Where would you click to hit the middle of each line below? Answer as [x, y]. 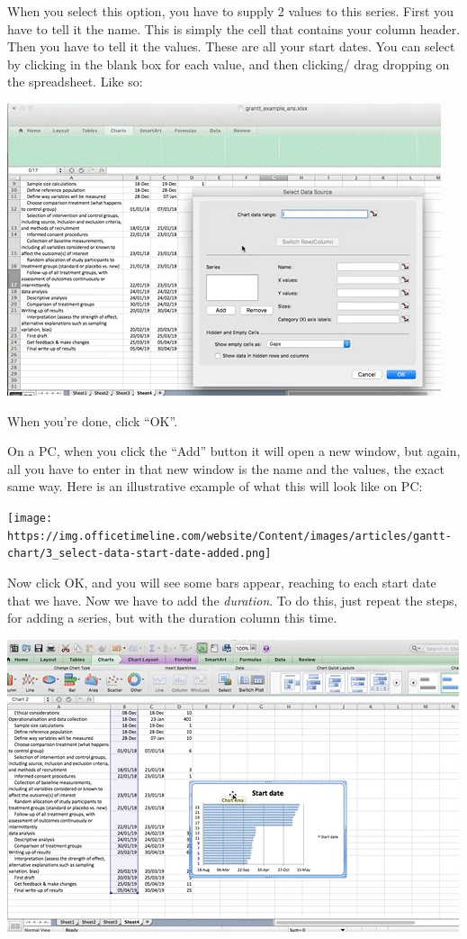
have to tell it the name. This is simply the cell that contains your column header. [234, 28]
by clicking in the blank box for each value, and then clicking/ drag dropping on [229, 64]
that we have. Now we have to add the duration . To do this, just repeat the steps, [233, 600]
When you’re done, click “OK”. [93, 420]
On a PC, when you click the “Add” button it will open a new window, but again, [234, 451]
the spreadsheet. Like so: [75, 82]
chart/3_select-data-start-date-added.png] [139, 554]
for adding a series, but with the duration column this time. [172, 618]
